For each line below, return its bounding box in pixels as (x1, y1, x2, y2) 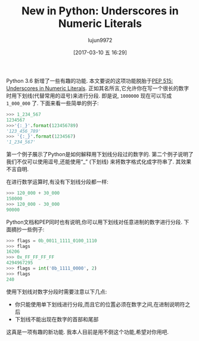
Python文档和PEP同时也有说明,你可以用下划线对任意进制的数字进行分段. (6, 218, 183, 225)
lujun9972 (88, 36, 113, 44)
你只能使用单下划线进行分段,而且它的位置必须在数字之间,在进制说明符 (14, 300, 185, 308)
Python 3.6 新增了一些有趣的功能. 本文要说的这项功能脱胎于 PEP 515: (6, 77, 173, 84)
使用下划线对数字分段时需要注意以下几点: (6, 288, 107, 295)
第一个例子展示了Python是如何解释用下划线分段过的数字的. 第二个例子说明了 (6, 151, 194, 158)
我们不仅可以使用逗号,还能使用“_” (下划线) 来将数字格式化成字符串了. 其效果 (6, 158, 192, 165)
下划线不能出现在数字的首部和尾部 (14, 315, 99, 323)
